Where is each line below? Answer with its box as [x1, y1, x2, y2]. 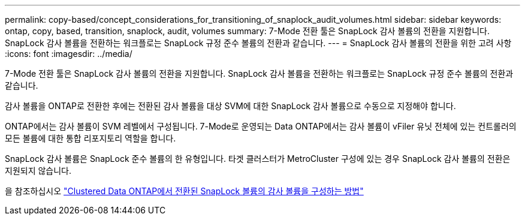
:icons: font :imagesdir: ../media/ [5, 49, 132, 59]
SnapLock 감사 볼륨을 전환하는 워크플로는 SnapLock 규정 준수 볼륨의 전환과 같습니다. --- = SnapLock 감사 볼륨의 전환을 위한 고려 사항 [5, 38, 512, 48]
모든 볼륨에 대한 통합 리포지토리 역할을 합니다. [5, 133, 176, 143]
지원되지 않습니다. [5, 165, 72, 176]
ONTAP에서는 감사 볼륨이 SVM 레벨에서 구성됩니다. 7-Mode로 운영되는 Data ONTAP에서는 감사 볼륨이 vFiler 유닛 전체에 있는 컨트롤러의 [5, 121, 517, 131]
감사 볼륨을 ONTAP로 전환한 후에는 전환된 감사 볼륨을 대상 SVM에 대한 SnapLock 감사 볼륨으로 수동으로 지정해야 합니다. [5, 101, 456, 111]
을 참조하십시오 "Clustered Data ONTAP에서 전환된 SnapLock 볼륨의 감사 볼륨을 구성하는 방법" [5, 186, 364, 196]
